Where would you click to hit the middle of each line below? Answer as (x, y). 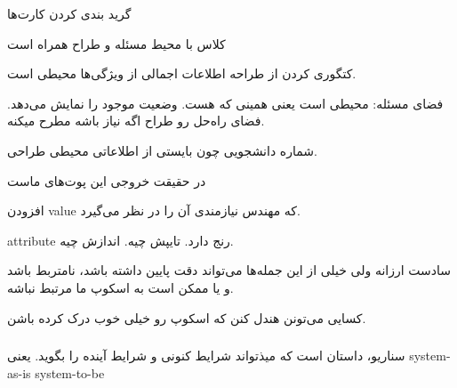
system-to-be (70, 372)
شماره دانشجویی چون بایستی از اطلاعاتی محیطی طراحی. (162, 150)
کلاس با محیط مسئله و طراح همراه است (116, 43)
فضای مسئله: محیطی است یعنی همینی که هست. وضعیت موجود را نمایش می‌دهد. (225, 103)
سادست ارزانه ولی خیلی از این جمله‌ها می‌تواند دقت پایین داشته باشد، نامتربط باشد (229, 270)
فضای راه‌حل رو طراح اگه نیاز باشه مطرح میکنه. (136, 121)
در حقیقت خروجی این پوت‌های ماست (107, 180)
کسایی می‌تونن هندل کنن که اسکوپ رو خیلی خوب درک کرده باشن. (187, 317)
